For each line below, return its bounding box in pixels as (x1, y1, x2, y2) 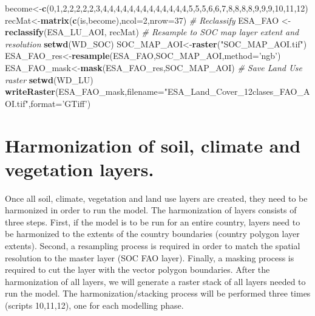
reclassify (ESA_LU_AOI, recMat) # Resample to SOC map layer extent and (5, 26, 299, 38)
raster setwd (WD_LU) (5, 73, 93, 86)
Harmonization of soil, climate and (5, 132, 301, 157)
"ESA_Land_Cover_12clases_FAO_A (164, 85, 310, 98)
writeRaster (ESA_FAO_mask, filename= (5, 85, 164, 98)
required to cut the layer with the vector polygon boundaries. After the (5, 263, 270, 276)
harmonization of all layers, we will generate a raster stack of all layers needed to (5, 275, 306, 287)
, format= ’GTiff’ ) (28, 97, 91, 109)
